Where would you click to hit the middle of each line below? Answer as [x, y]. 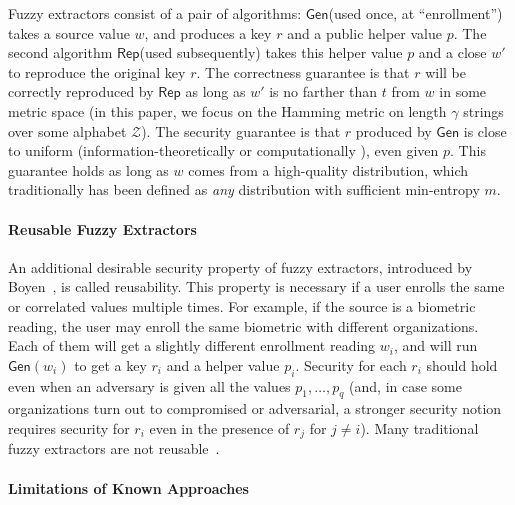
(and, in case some [405, 385]
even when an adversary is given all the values [149, 385]
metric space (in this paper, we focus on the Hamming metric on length [227, 110]
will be [445, 71]
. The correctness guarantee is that [303, 71]
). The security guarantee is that [241, 130]
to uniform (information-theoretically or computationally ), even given [223, 150]
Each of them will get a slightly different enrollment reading [192, 345]
